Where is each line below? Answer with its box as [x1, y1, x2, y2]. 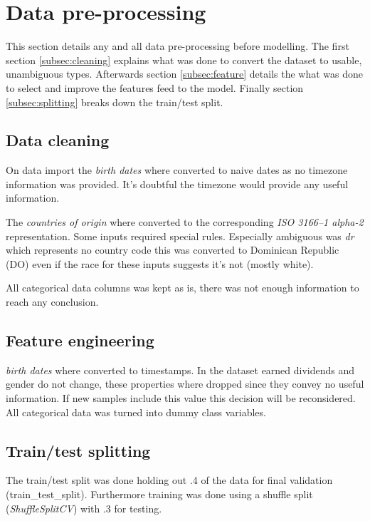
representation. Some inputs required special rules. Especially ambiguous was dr [6, 228, 354, 243]
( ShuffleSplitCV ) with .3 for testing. [6, 500, 162, 515]
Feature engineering [6, 329, 154, 351]
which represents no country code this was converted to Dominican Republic [6, 242, 339, 257]
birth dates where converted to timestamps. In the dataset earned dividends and [6, 362, 355, 377]
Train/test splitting [6, 439, 151, 461]
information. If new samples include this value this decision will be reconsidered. [6, 391, 356, 406]
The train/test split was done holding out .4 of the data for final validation [6, 473, 333, 488]
